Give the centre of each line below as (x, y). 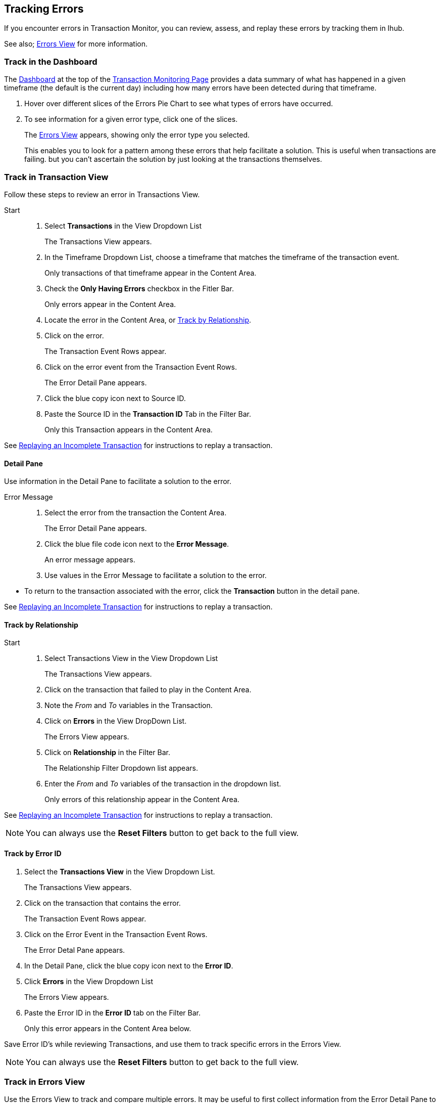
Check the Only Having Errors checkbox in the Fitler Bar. (139, 288)
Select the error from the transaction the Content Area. (136, 513)
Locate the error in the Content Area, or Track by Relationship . (148, 320)
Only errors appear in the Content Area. (110, 304)
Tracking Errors (44, 9)
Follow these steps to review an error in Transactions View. (102, 194)
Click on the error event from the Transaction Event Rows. (141, 367)
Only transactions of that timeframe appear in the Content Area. (151, 273)
